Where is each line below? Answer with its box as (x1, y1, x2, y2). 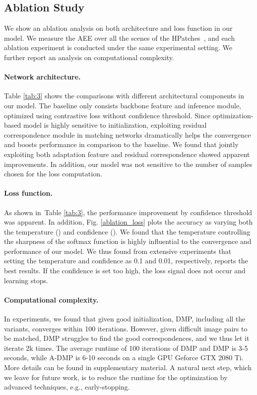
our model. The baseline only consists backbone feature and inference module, (4, 100, 241, 110)
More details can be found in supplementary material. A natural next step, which (4, 362, 252, 373)
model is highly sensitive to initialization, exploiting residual (23, 120, 207, 130)
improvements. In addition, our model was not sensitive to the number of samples (4, 158, 253, 169)
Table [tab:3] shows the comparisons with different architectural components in (4, 90, 244, 101)
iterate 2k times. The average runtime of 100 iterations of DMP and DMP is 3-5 (4, 342, 248, 353)
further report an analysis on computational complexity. (4, 52, 174, 62)
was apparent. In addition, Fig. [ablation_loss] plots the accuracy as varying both (4, 217, 253, 227)
